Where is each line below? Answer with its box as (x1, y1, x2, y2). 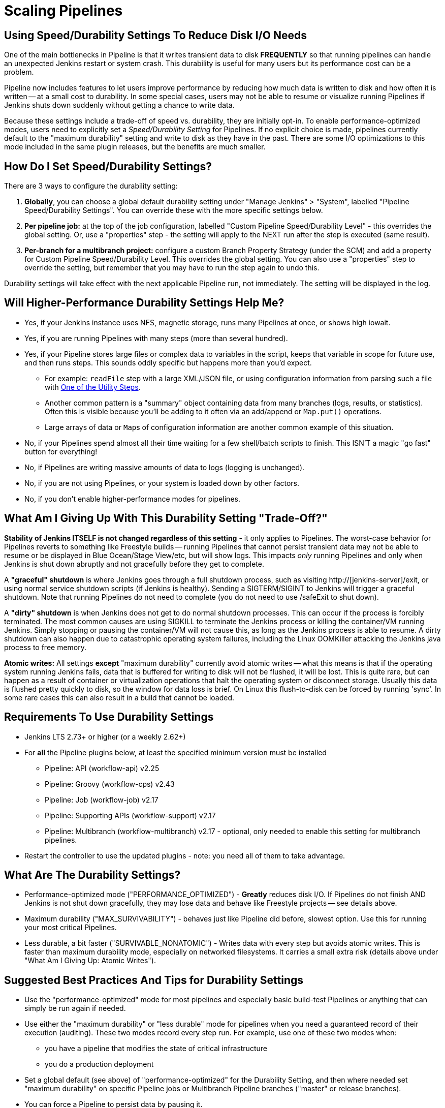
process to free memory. (4, 642, 86, 652)
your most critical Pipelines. (24, 923, 117, 932)
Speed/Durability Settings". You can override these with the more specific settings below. (24, 206, 323, 215)
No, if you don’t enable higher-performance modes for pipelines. (24, 494, 240, 503)
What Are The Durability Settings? (4, 868, 181, 881)
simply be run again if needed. (24, 1004, 126, 1013)
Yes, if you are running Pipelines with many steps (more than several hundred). (24, 333, 288, 343)
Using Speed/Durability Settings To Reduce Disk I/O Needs (4, 28, 307, 42)
